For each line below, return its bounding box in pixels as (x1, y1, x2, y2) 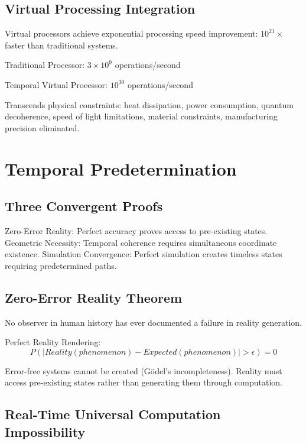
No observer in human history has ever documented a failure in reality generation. (5, 316, 302, 328)
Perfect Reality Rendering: (5, 336, 101, 348)
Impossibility (5, 422, 86, 440)
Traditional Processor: (5, 59, 85, 71)
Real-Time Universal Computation (5, 405, 221, 423)
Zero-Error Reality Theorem (5, 288, 183, 306)
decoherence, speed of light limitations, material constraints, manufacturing (5, 110, 278, 122)
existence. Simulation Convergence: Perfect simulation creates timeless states (5, 248, 282, 260)
